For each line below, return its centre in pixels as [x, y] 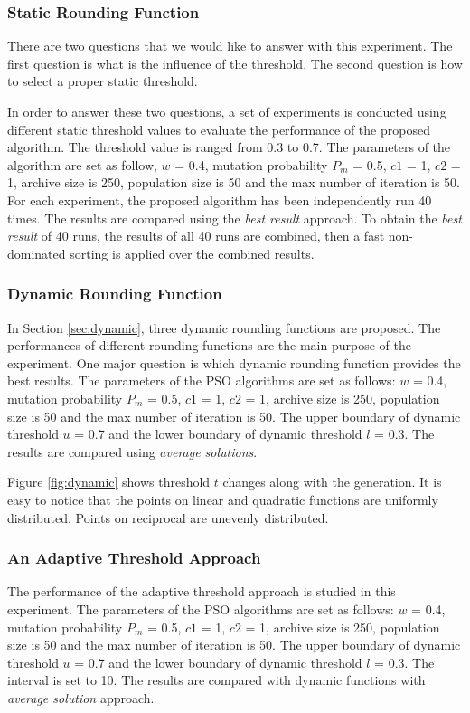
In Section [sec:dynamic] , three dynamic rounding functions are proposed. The [224, 327]
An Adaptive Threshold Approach [134, 558]
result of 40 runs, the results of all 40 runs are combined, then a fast [196, 236]
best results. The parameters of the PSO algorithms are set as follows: [202, 380]
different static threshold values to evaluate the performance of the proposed [219, 129]
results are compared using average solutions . [132, 451]
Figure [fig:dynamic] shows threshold [109, 482]
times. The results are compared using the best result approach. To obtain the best [235, 218]
